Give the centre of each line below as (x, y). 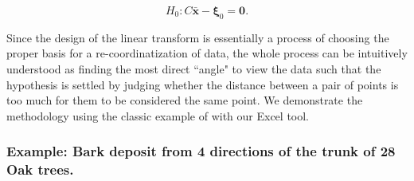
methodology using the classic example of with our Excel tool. (158, 115)
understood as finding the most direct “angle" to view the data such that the (194, 68)
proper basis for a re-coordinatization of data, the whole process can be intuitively (207, 53)
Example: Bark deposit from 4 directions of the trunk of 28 (201, 151)
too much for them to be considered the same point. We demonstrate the (185, 100)
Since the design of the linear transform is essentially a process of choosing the (198, 37)
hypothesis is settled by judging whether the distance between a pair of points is (203, 84)
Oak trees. (40, 169)
